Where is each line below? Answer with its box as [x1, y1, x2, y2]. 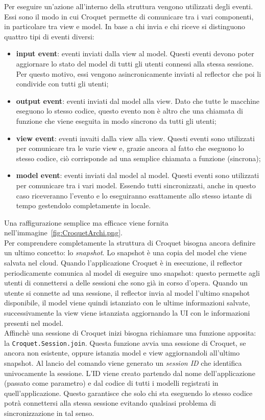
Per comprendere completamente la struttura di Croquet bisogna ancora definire [4, 237, 256, 248]
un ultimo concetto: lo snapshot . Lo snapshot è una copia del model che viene [4, 247, 247, 258]
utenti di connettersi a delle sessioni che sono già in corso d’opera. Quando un [4, 277, 248, 288]
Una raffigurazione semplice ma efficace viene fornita [4, 217, 168, 228]
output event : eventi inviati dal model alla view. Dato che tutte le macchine [16, 95, 260, 106]
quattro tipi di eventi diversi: [4, 31, 94, 41]
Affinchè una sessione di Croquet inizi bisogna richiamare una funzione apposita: [4, 327, 256, 338]
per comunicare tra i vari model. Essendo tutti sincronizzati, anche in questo [16, 180, 256, 190]
